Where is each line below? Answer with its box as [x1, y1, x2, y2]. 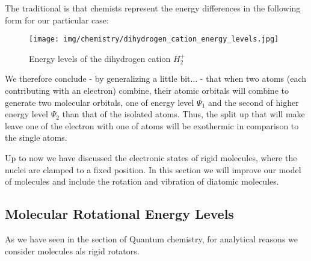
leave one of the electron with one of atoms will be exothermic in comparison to [5, 119, 299, 132]
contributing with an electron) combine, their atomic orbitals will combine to [5, 84, 289, 97]
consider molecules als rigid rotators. [5, 244, 140, 257]
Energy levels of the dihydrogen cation [29, 52, 171, 64]
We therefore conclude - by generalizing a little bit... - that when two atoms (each [5, 72, 307, 85]
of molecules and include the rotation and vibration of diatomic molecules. [5, 175, 279, 188]
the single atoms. [5, 131, 67, 144]
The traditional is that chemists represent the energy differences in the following [5, 2, 301, 14]
